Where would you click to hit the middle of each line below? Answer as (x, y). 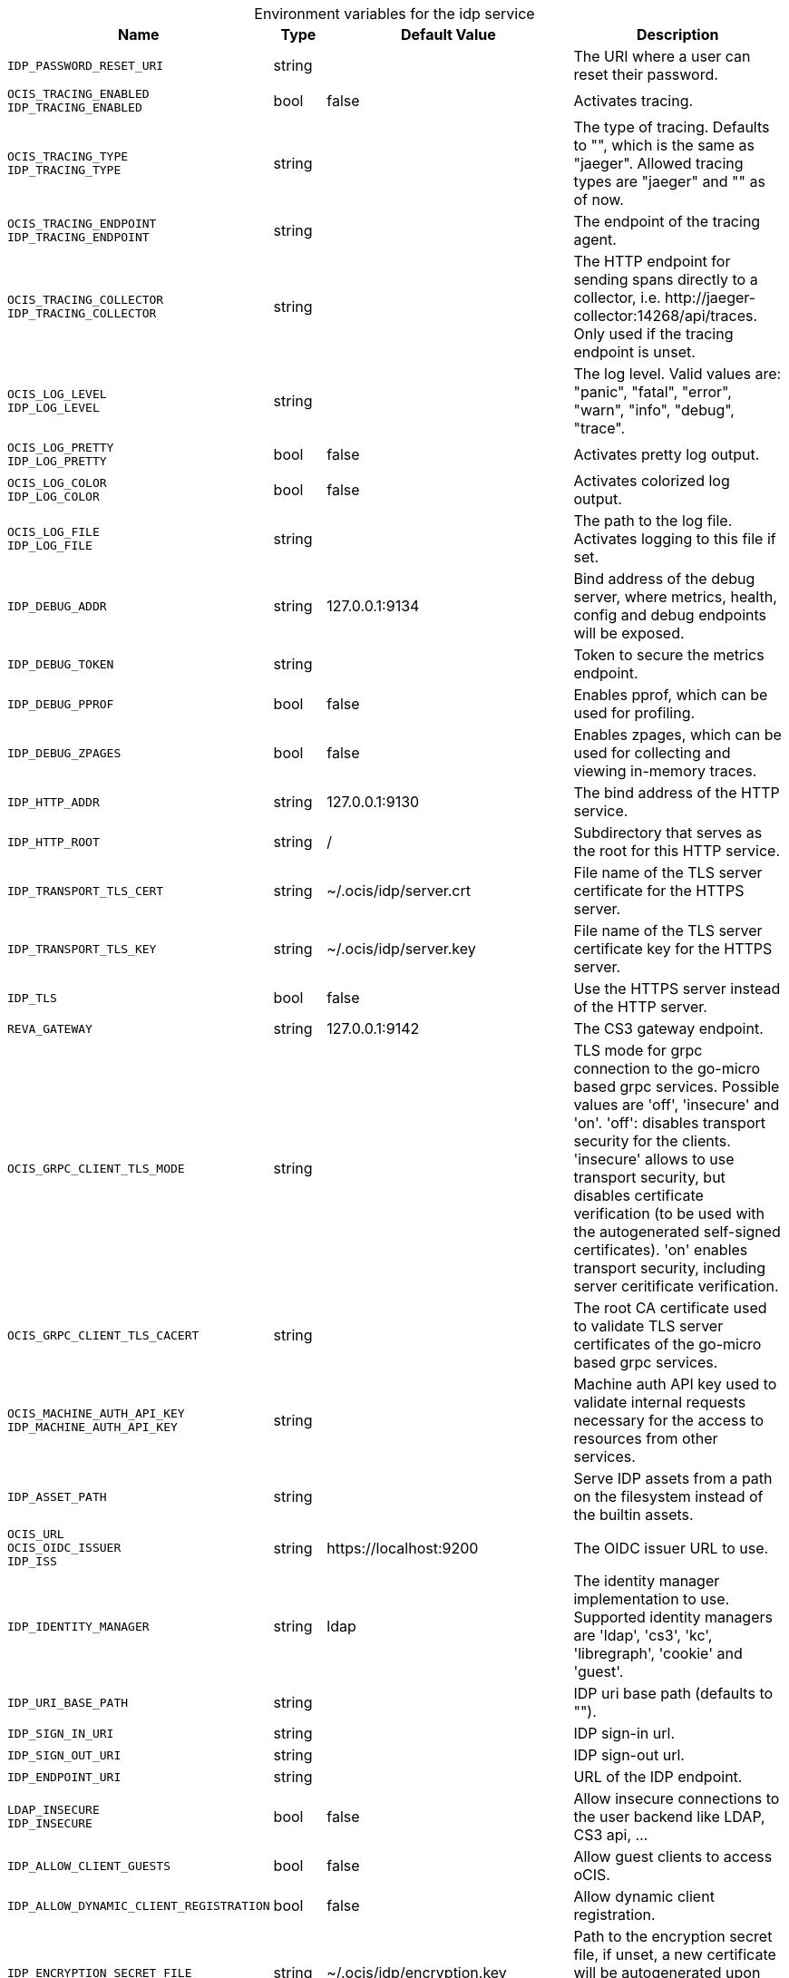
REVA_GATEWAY (50, 1028)
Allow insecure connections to (677, 1798)
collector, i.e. (617, 297)
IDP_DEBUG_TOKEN (61, 664)
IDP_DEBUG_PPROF (61, 704)
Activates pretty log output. (667, 454)
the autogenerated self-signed (677, 1232)
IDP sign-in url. (624, 1733)
